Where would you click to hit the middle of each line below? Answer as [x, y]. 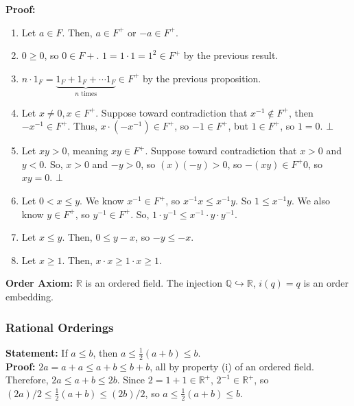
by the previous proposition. [202, 78]
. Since [131, 380]
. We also [311, 201]
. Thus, [82, 126]
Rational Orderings [60, 327]
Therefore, [27, 380]
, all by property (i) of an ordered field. [232, 366]
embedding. [30, 297]
